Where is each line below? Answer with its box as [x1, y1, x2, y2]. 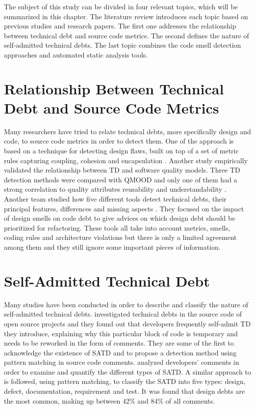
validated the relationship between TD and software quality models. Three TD [4, 165, 240, 175]
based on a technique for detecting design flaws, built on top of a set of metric [4, 146, 239, 156]
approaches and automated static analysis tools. [4, 49, 148, 59]
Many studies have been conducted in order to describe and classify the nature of [4, 299, 248, 309]
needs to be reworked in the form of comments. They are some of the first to [4, 338, 234, 348]
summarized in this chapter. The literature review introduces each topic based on [4, 11, 248, 21]
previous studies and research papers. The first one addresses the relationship [4, 21, 236, 31]
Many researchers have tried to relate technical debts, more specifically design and [4, 126, 251, 136]
